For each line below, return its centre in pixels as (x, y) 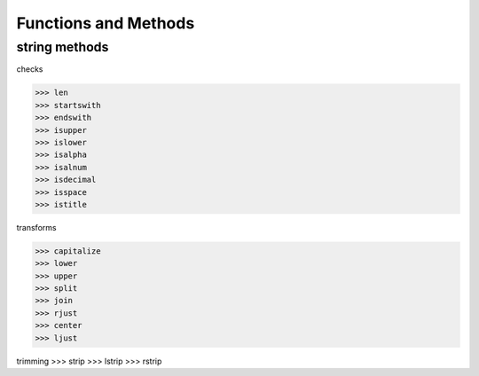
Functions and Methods (106, 23)
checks (30, 69)
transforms (36, 227)
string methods (63, 47)
